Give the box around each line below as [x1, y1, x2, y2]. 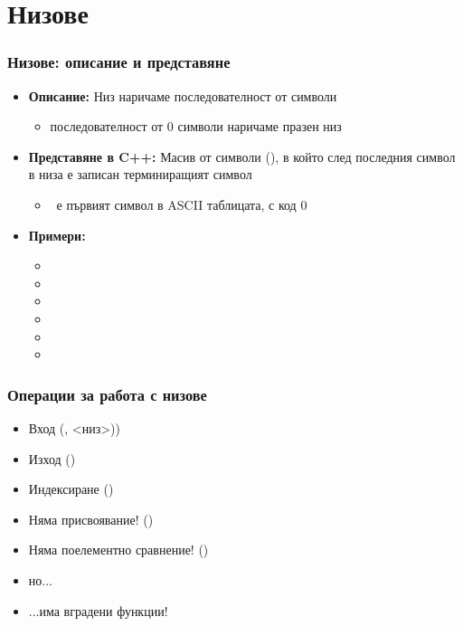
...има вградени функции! [28, 601, 168, 620]
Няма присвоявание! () [28, 509, 154, 528]
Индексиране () [28, 479, 114, 498]
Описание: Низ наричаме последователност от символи [28, 86, 337, 105]
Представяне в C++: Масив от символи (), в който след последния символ [28, 147, 456, 166]
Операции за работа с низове [7, 383, 207, 405]
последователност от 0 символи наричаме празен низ [50, 117, 342, 136]
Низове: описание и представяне [7, 51, 231, 73]
